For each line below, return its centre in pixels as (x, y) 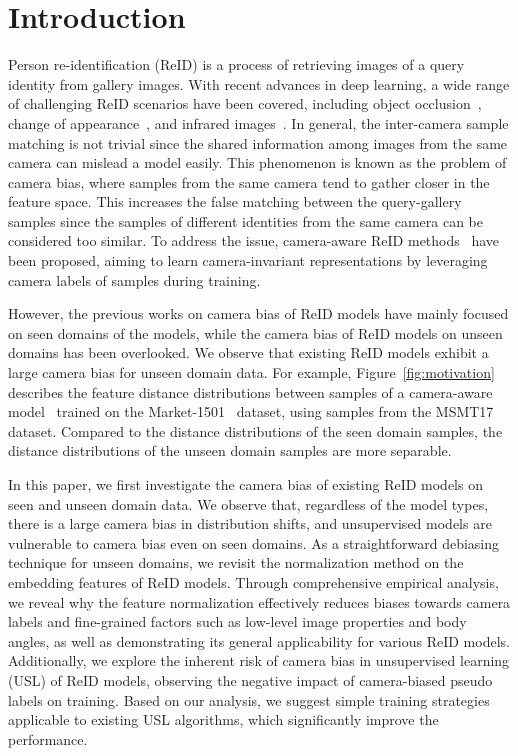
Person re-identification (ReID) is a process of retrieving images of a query (236, 64)
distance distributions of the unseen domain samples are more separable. (230, 450)
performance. (48, 738)
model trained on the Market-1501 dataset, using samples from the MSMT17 (251, 411)
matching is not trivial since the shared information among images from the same (258, 142)
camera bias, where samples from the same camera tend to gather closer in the (249, 181)
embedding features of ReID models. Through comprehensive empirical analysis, (253, 581)
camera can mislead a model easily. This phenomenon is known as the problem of (257, 162)
